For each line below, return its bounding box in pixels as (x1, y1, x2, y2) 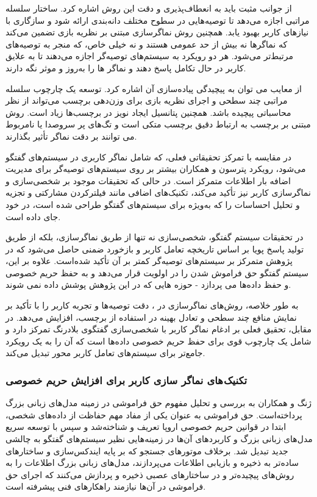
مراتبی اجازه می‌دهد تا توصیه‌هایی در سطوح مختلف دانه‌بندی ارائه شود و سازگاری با (5, 13, 310, 26)
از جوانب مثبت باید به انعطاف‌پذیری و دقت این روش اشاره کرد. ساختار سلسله (5, 2, 292, 14)
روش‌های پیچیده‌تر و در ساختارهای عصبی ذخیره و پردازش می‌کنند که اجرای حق (5, 468, 294, 481)
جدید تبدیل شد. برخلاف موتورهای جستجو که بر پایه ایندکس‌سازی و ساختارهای (5, 444, 288, 457)
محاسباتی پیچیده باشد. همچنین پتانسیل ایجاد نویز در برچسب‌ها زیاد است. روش (5, 105, 291, 118)
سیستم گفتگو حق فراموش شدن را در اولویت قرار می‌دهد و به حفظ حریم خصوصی (5, 266, 309, 279)
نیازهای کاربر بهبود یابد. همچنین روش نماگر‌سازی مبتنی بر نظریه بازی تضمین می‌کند (5, 26, 309, 38)
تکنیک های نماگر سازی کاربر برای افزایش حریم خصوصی (5, 372, 247, 387)
